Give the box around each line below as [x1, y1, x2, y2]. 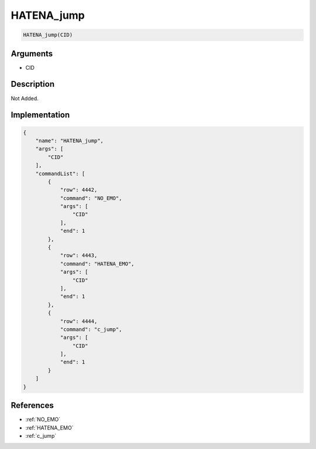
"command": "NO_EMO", [60, 195, 122, 202]
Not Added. [11, 94, 39, 102]
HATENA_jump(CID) [23, 32, 73, 38]
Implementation [11, 110, 70, 120]
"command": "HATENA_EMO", [60, 260, 135, 267]
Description [11, 79, 55, 89]
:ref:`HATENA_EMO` [25, 424, 74, 431]
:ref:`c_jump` [25, 432, 57, 439]
